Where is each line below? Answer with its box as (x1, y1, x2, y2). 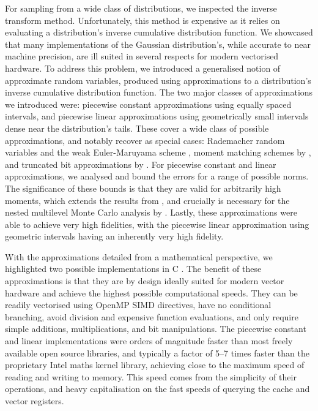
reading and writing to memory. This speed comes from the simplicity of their (5, 370, 297, 383)
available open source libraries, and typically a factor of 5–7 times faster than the (5, 346, 309, 359)
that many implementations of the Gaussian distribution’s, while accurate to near (5, 37, 311, 50)
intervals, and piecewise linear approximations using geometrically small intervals (5, 110, 309, 123)
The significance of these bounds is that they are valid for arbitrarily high (5, 181, 281, 194)
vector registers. (5, 394, 64, 407)
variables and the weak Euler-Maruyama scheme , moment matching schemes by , (5, 146, 311, 159)
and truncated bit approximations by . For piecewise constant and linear (5, 157, 276, 170)
